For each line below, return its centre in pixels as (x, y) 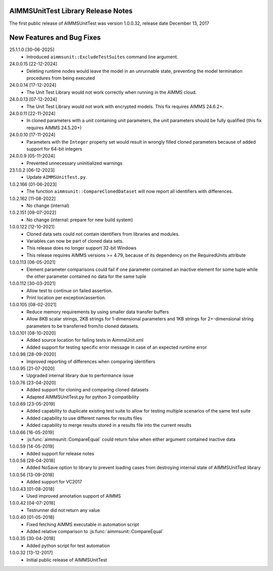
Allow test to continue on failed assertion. (70, 291)
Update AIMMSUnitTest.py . (57, 177)
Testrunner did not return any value (63, 510)
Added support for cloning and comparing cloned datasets (87, 390)
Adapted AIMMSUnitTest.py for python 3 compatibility (83, 397)
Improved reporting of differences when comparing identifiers (91, 361)
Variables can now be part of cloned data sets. (75, 241)
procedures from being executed (61, 78)
